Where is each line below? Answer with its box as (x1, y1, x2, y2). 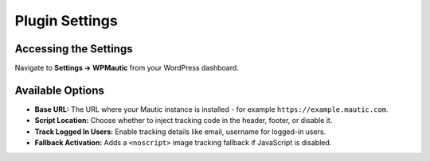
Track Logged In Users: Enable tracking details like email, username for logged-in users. (34, 127, 326, 136)
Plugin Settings (14, 12, 119, 29)
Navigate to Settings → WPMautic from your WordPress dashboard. (14, 63, 239, 73)
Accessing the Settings (14, 42, 133, 56)
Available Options (14, 83, 105, 97)
